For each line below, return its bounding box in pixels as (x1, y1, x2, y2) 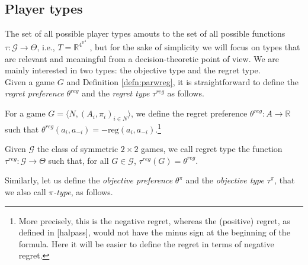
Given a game (5, 75, 55, 88)
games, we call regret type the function (141, 143, 283, 155)
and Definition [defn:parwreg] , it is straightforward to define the (66, 75, 299, 88)
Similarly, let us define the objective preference (5, 174, 173, 186)
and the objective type (185, 174, 264, 186)
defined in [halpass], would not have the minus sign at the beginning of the (18, 226, 290, 238)
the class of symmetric (37, 143, 118, 155)
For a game (5, 107, 46, 119)
